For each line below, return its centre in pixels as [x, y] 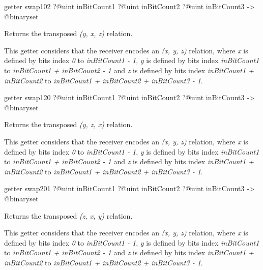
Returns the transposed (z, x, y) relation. [68, 215]
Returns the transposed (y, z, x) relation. [68, 124]
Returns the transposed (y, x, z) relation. [68, 33]
